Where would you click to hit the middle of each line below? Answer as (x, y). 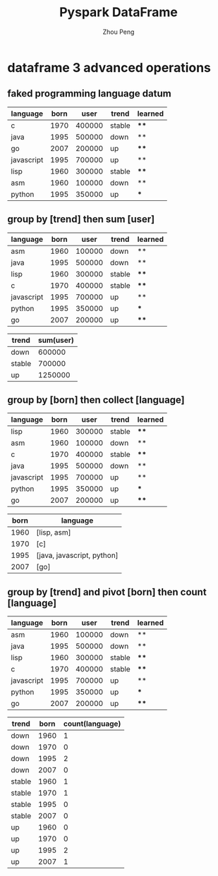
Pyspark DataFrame (119, 12)
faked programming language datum (89, 93)
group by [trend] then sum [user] (81, 219)
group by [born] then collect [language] (96, 400)
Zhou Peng (119, 32)
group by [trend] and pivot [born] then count (107, 592)
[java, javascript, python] (77, 556)
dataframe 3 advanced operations (109, 67)
